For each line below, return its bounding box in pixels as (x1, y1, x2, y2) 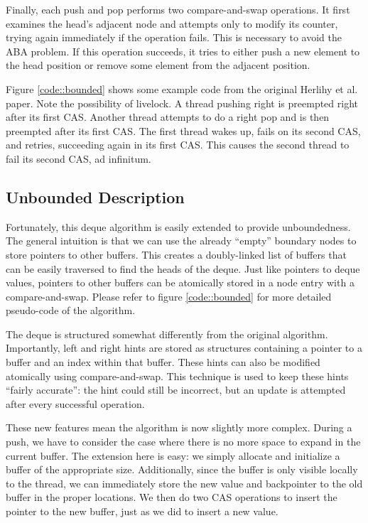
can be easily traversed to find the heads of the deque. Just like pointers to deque (6, 261, 360, 276)
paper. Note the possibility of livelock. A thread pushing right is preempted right (6, 95, 358, 110)
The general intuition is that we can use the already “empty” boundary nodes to (6, 233, 357, 248)
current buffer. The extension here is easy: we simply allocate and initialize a (6, 448, 340, 463)
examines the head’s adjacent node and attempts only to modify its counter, (6, 16, 338, 31)
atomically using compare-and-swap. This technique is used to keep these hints (6, 368, 349, 383)
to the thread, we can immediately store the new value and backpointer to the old (6, 475, 363, 490)
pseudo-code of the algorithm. (6, 303, 136, 318)
